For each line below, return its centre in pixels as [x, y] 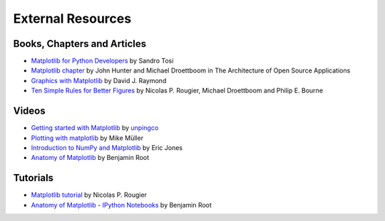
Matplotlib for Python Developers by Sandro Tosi [102, 61]
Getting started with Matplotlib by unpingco [95, 128]
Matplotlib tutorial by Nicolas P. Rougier [89, 195]
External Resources [72, 18]
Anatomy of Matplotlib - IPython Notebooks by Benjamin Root [121, 205]
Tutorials [33, 178]
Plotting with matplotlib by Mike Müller [87, 138]
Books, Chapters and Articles [80, 44]
